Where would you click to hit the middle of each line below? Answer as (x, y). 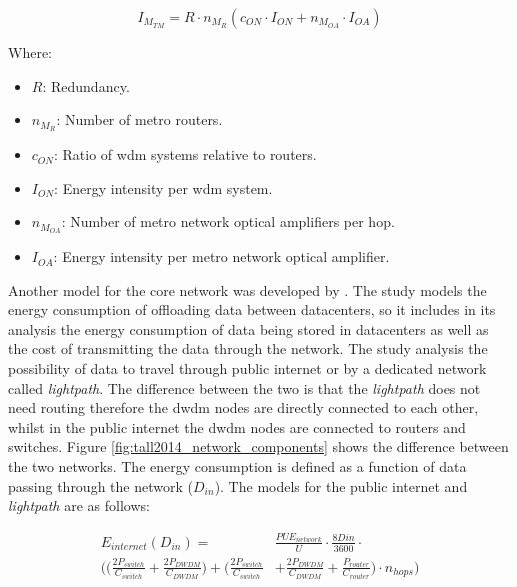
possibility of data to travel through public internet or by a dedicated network (247, 368)
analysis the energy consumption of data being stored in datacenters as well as (248, 328)
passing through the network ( (100, 485)
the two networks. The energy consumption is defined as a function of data (237, 466)
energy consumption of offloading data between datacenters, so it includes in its (252, 309)
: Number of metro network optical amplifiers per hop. (228, 221)
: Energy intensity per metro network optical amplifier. (221, 256)
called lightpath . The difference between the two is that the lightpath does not (244, 387)
